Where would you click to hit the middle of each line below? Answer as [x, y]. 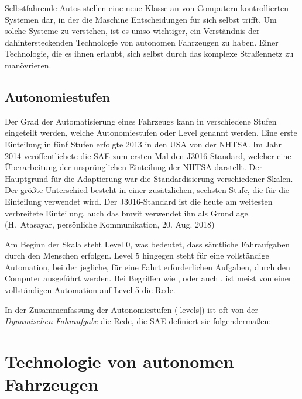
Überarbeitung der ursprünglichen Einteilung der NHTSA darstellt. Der [134, 167]
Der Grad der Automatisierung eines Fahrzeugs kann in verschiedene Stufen [141, 121]
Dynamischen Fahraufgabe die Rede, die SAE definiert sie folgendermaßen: [138, 321]
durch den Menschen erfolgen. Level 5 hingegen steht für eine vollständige [137, 255]
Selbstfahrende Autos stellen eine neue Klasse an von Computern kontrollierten [147, 8]
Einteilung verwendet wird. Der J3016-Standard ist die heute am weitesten [139, 201]
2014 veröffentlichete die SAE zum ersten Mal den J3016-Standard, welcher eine [148, 155]
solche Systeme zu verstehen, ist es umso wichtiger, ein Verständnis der [132, 31]
